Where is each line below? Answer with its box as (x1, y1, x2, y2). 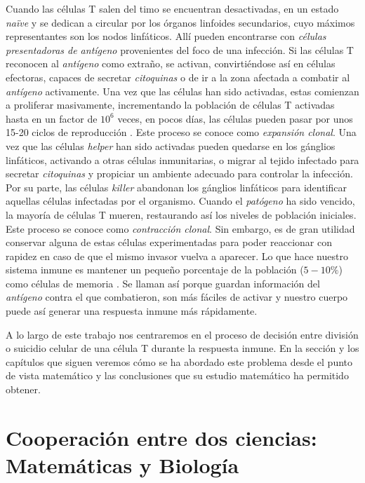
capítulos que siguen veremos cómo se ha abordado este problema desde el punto (6, 354, 353, 369)
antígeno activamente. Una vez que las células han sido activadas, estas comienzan (6, 83, 359, 98)
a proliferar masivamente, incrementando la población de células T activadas (6, 97, 335, 112)
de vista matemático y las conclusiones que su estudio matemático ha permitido (6, 368, 349, 383)
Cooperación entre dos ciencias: (6, 423, 317, 451)
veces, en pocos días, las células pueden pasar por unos (117, 111, 353, 125)
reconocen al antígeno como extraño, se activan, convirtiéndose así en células (6, 56, 336, 71)
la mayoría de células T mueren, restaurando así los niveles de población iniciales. (6, 207, 357, 222)
